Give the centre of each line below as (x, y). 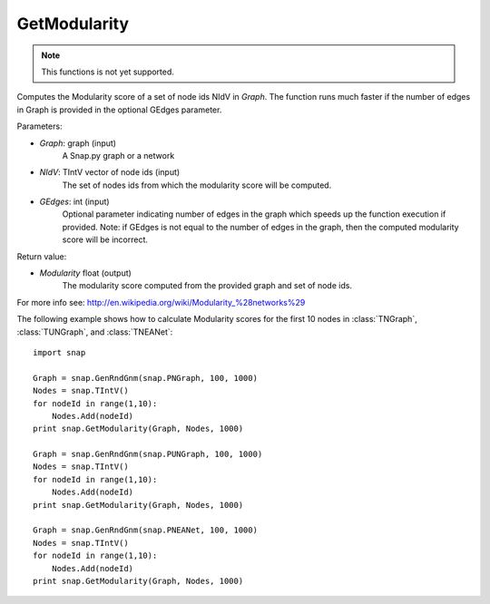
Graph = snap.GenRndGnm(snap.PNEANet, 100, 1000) (146, 530)
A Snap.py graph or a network (118, 155)
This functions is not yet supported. (108, 72)
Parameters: (39, 126)
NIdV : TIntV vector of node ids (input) (110, 172)
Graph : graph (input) (78, 143)
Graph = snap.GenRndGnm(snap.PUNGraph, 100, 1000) (148, 454)
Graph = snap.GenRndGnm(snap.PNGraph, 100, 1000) (146, 378)
